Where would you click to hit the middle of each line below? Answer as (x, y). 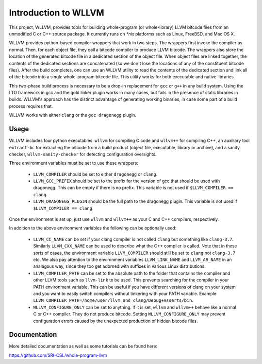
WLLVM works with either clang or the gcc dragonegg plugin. (73, 115)
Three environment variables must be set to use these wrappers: (74, 163)
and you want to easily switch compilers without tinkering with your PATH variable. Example (125, 294)
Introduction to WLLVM (57, 13)
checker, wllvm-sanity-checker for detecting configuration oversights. (83, 154)
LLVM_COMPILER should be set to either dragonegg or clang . (95, 174)
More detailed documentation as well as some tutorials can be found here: (83, 346)
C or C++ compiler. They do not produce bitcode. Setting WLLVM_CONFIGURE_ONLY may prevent (129, 314)
